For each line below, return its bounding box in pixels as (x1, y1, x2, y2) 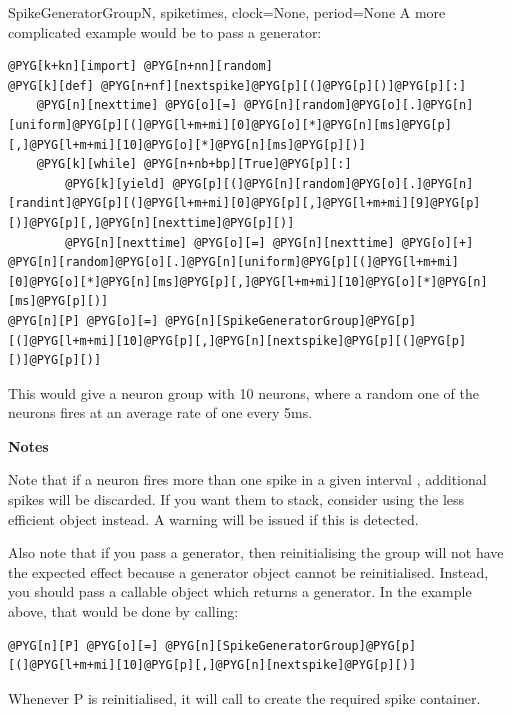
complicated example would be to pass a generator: (8, 21, 322, 42)
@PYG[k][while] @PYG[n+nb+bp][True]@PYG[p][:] (36, 157, 352, 172)
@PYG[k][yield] (65, 176, 166, 191)
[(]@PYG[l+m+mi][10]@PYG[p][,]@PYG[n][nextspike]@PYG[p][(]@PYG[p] (8, 333, 467, 348)
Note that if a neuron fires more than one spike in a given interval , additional (8, 469, 487, 490)
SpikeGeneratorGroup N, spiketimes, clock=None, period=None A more (8, 2, 446, 22)
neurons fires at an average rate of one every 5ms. (8, 402, 313, 423)
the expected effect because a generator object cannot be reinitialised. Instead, (8, 561, 489, 582)
